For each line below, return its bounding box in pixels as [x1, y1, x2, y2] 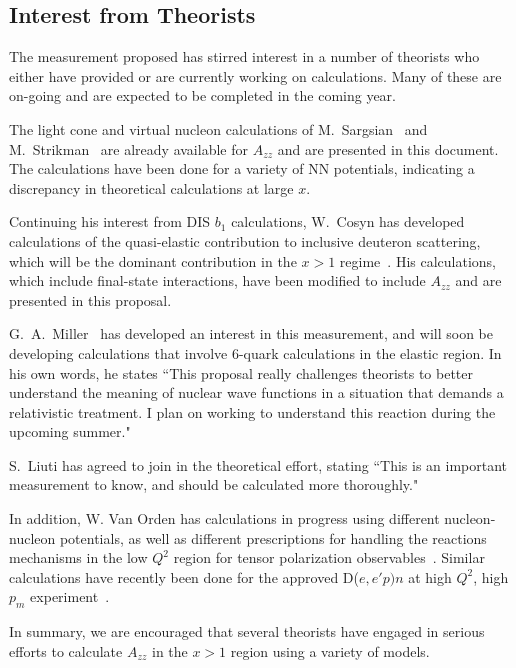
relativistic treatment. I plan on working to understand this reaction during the [9, 401, 496, 422]
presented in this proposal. [9, 289, 172, 310]
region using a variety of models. [230, 640, 430, 661]
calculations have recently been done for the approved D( [9, 566, 359, 587]
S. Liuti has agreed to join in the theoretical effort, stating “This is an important [9, 454, 508, 475]
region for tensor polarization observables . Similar [173, 547, 485, 568]
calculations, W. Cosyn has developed [231, 211, 465, 232]
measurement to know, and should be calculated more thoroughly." [9, 474, 419, 495]
